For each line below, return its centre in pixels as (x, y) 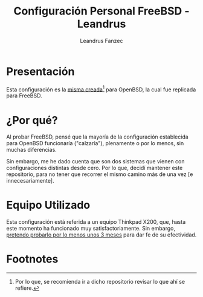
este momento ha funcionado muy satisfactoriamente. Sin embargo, (91, 229)
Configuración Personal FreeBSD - (101, 11)
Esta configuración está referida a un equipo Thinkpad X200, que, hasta (96, 222)
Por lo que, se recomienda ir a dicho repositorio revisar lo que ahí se (100, 282)
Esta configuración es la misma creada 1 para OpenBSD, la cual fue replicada (101, 89)
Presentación (40, 71)
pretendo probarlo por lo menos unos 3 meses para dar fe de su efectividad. (101, 235)
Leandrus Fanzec (101, 41)
